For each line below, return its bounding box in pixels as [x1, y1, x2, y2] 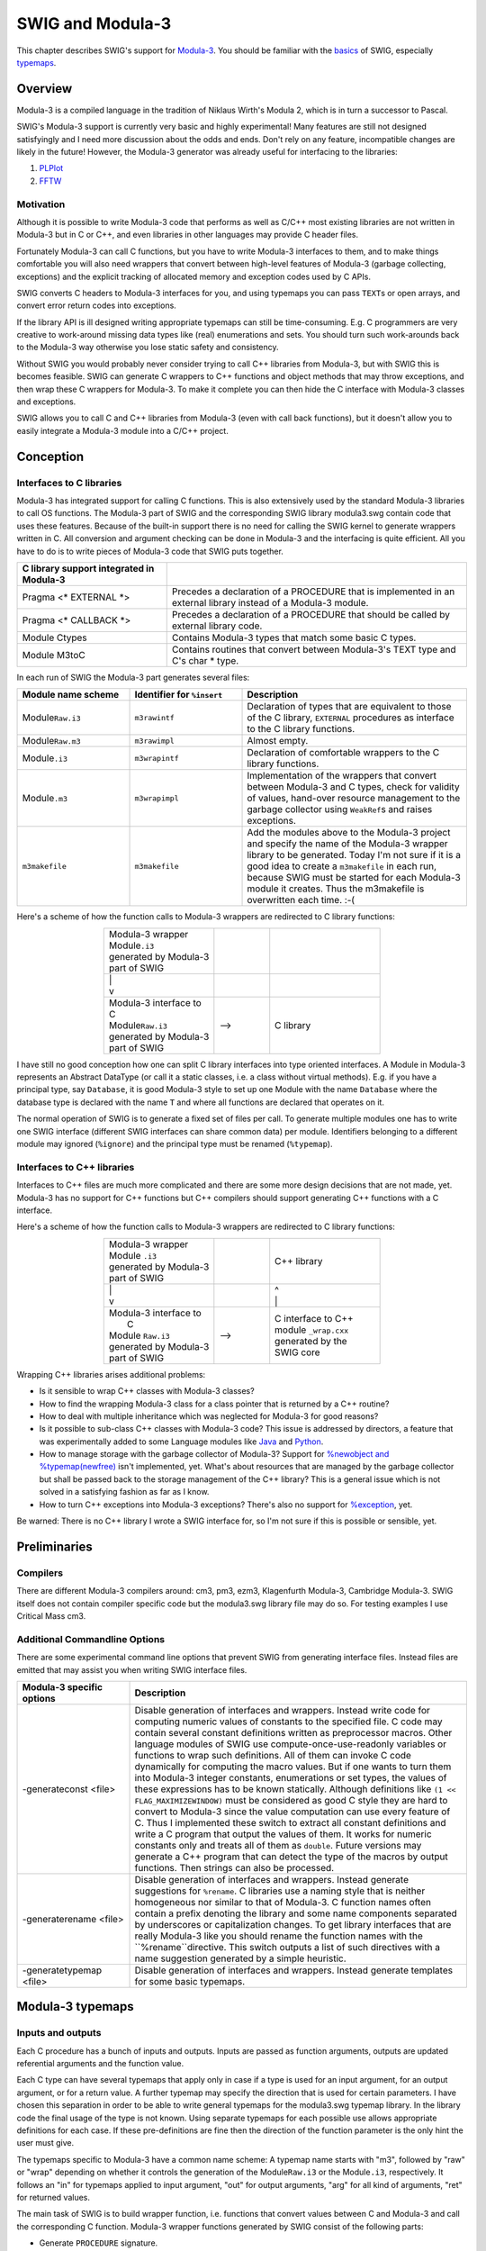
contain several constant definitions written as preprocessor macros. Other [134, 1726, 453, 1739]
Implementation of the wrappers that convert [247, 770, 436, 782]
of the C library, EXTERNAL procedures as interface [247, 711, 454, 724]
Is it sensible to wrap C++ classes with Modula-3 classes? [39, 1386, 256, 1397]
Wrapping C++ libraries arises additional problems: [16, 1369, 206, 1379]
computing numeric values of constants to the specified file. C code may [134, 1715, 443, 1728]
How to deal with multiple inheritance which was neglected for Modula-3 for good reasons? [39, 1410, 379, 1422]
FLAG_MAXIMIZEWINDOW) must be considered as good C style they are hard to [134, 1794, 448, 1806]
